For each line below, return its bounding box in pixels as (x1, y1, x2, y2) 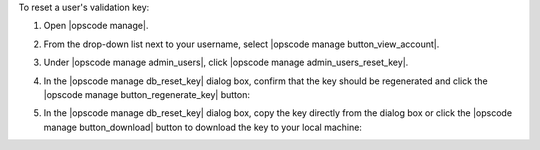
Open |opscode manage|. (43, 20, 149, 32)
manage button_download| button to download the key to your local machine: (43, 121, 362, 133)
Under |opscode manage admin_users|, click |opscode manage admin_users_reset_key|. (43, 56, 409, 69)
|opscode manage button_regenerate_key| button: (43, 88, 250, 100)
